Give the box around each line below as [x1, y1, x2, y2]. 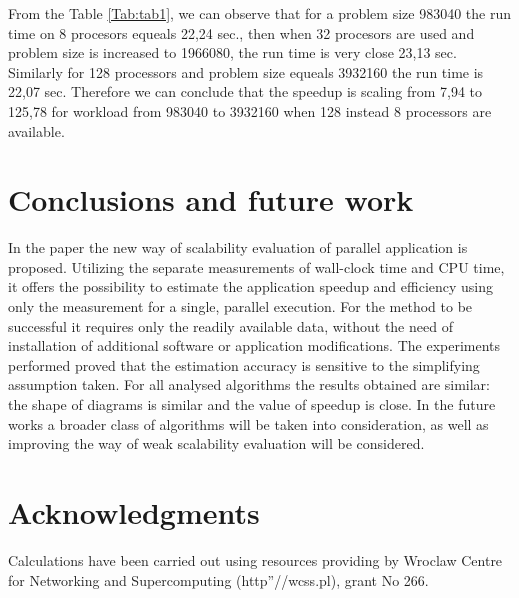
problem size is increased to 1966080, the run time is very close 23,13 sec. [8, 42, 457, 63]
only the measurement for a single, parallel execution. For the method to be [8, 296, 473, 317]
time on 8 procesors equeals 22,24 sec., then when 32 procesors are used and [8, 22, 475, 43]
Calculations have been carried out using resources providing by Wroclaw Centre [8, 549, 503, 570]
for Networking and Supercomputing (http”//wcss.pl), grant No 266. [8, 569, 429, 590]
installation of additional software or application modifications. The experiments [8, 335, 501, 356]
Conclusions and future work [8, 179, 414, 220]
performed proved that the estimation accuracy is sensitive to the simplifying [8, 354, 480, 375]
